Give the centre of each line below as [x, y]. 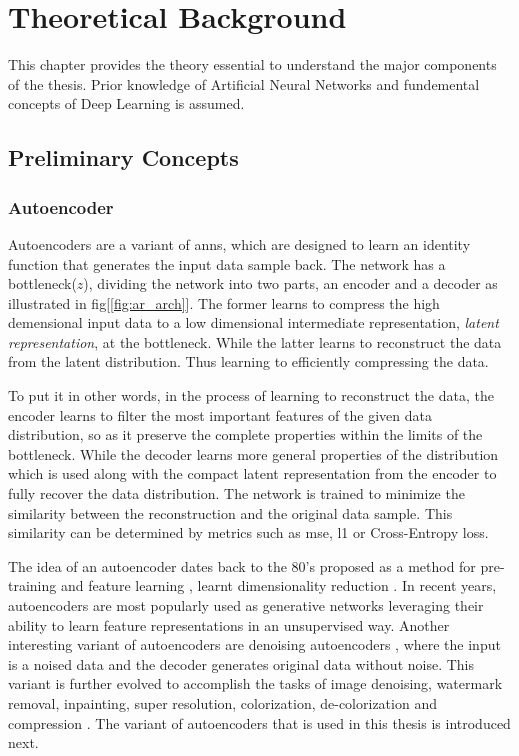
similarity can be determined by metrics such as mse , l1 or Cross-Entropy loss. [248, 532]
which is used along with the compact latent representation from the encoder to [252, 473]
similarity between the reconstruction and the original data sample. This [230, 512]
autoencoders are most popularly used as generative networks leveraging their [246, 605]
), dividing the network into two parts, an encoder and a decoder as [290, 283]
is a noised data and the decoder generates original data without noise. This [241, 663]
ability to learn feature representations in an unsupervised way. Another [229, 624]
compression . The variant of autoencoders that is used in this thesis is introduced [259, 722]
